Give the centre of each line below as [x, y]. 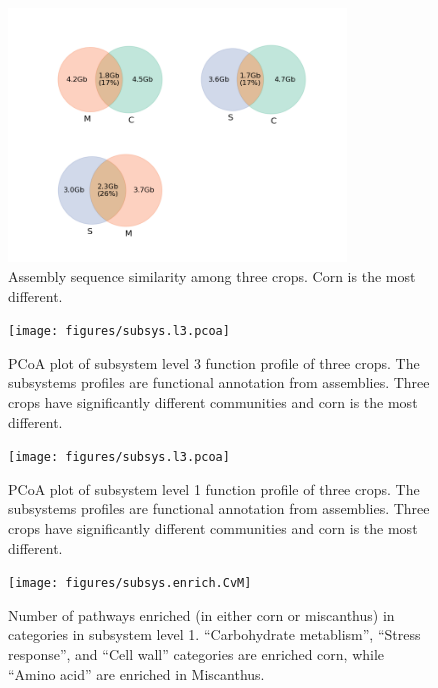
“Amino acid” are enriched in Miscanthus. [136, 673]
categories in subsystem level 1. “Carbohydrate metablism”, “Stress [214, 634]
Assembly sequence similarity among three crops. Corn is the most [212, 275]
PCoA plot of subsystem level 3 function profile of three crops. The [214, 362]
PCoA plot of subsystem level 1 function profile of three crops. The [214, 488]
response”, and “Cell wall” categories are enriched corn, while [196, 654]
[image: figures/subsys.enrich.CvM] [130, 583]
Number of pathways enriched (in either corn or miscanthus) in [201, 614]
